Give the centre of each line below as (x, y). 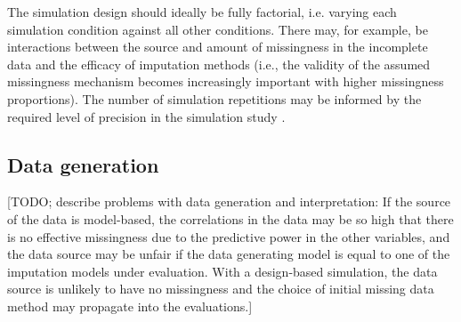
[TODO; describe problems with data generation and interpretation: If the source (229, 201)
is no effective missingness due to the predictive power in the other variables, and (229, 236)
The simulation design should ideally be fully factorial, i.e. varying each (202, 12)
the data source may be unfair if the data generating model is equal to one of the (229, 254)
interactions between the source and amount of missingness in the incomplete (218, 47)
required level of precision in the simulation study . (146, 116)
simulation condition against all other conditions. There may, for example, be (218, 29)
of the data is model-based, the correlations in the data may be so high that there (230, 218)
